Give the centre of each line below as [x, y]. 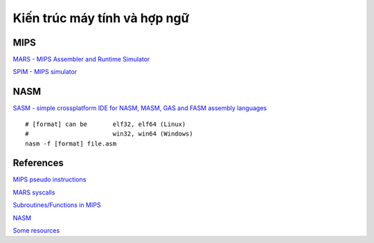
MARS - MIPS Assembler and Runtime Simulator [81, 60]
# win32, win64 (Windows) [109, 134]
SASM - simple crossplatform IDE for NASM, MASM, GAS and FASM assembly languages [140, 108]
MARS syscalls [34, 192]
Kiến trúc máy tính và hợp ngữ [101, 18]
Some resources [36, 231]
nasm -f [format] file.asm [71, 143]
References [38, 163]
